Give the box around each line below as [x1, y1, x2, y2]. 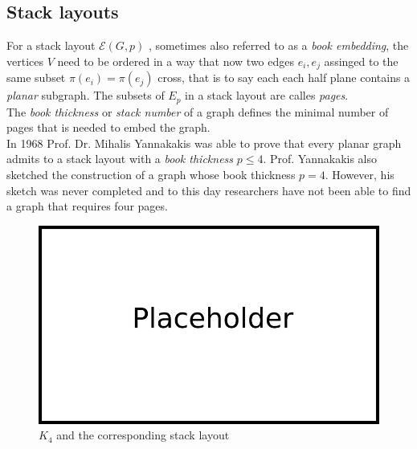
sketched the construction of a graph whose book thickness [6, 166, 296, 183]
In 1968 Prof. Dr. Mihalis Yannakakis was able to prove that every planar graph [6, 134, 402, 151]
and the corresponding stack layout [56, 427, 230, 443]
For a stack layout [6, 37, 96, 54]
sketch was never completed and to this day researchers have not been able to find [6, 182, 411, 198]
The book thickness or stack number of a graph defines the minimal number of [6, 103, 389, 120]
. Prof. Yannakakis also [263, 150, 378, 167]
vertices [6, 52, 43, 69]
